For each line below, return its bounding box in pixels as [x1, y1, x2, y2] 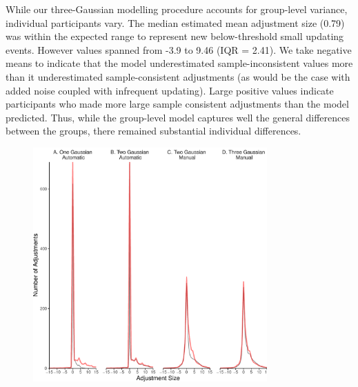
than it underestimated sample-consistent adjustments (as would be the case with [6, 69, 350, 83]
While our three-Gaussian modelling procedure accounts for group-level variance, [6, 2, 348, 16]
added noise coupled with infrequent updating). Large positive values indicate [6, 83, 334, 97]
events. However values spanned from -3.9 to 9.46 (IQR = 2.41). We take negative [6, 42, 352, 57]
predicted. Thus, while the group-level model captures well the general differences [6, 110, 350, 124]
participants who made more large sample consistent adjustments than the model [6, 97, 349, 111]
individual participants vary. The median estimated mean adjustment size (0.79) [6, 15, 345, 30]
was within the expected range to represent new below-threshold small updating [6, 29, 344, 43]
